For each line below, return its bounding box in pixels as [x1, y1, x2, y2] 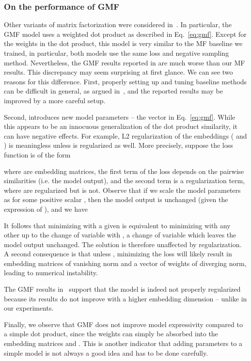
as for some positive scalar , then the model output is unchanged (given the [4, 194, 228, 204]
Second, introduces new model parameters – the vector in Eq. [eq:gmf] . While [4, 111, 235, 122]
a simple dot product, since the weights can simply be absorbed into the [4, 329, 218, 339]
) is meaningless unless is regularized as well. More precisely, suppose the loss [4, 140, 233, 150]
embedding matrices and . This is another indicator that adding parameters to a [4, 338, 243, 348]
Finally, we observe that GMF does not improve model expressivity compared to [4, 319, 243, 329]
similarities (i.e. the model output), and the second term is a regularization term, [4, 175, 245, 186]
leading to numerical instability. [4, 267, 98, 278]
